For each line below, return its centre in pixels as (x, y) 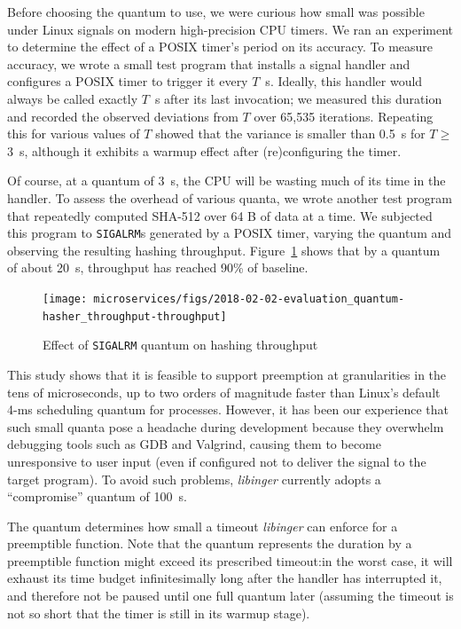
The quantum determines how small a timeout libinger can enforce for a (203, 526)
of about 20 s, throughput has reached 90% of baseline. (158, 267)
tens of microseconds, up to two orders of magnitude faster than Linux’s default (224, 392)
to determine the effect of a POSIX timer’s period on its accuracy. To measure (220, 47)
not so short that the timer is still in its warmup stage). (159, 613)
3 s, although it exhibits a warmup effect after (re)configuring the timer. (204, 150)
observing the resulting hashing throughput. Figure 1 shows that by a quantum (224, 250)
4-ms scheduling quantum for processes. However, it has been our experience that (228, 409)
